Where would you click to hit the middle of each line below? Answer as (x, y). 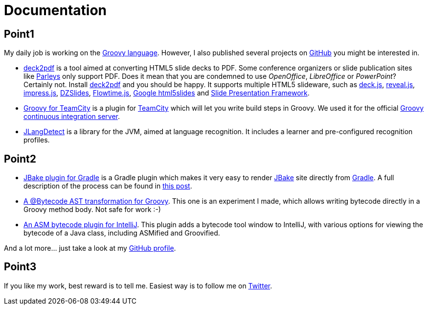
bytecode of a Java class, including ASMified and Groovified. (122, 233)
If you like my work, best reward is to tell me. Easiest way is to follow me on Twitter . (138, 285)
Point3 (20, 267)
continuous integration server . (72, 117)
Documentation (56, 10)
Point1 (19, 34)
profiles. (37, 140)
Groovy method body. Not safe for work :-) (92, 210)
